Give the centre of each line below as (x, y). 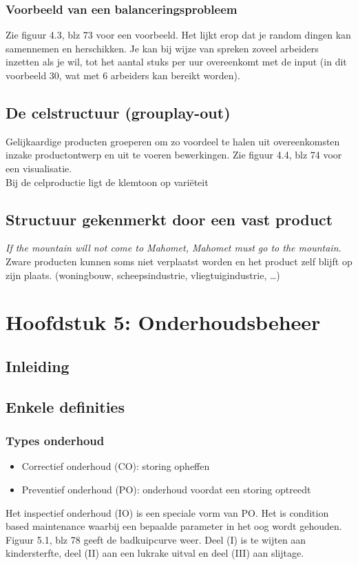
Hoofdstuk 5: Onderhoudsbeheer (163, 322)
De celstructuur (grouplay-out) (118, 112)
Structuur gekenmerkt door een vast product (169, 219)
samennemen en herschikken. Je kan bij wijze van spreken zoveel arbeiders (162, 48)
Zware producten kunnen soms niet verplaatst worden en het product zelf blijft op (179, 261)
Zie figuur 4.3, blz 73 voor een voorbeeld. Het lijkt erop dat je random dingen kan (178, 35)
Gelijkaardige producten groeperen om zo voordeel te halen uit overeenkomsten (173, 141)
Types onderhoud (55, 441)
